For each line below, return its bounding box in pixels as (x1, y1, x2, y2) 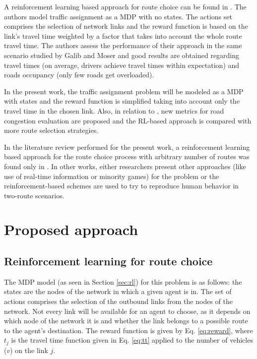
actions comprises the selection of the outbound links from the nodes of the (4, 296, 233, 306)
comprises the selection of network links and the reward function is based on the (4, 21, 248, 31)
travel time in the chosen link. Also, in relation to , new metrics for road (4, 105, 224, 116)
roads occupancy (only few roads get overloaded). (4, 69, 154, 80)
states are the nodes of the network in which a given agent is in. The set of (4, 286, 232, 297)
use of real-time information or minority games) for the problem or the (4, 171, 219, 181)
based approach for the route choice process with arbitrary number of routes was (4, 151, 250, 162)
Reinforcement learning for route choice (4, 253, 213, 269)
